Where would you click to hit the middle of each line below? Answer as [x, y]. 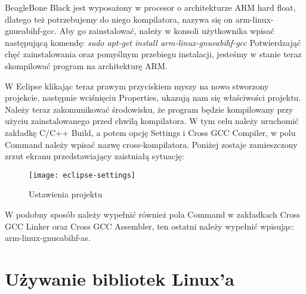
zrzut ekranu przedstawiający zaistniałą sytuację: [95, 156]
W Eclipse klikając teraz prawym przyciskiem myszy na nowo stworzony [137, 86]
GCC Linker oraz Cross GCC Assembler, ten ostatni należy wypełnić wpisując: [149, 226]
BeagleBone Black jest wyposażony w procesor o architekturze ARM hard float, [150, 7]
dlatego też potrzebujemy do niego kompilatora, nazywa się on [119, 19]
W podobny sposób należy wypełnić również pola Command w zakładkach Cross [153, 214]
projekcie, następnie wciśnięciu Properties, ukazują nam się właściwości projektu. [153, 98]
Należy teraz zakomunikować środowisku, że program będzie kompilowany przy [149, 109]
